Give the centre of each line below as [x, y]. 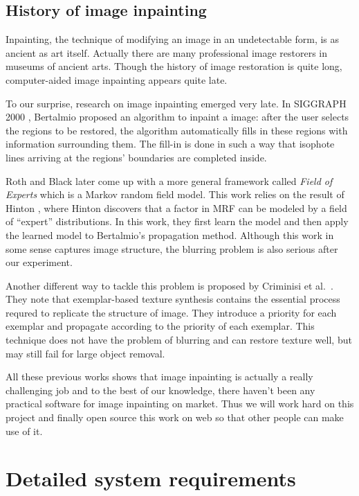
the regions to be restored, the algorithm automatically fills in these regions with [177, 130]
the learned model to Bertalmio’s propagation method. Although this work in [170, 234]
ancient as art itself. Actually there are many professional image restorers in [167, 52]
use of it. [24, 431]
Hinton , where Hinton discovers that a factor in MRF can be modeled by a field [176, 207]
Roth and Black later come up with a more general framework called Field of [169, 180]
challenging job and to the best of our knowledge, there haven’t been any [160, 390]
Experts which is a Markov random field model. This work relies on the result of [175, 194]
